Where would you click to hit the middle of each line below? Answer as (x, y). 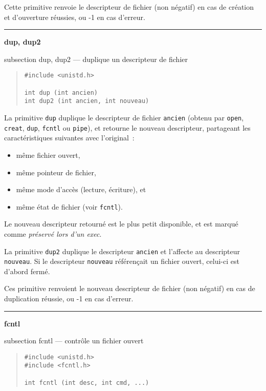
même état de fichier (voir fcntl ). (69, 206)
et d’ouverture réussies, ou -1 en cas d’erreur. (75, 17)
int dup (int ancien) (61, 92)
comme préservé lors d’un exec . (53, 233)
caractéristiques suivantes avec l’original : (69, 138)
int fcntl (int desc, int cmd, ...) (87, 383)
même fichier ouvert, (48, 155)
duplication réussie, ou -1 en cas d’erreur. (69, 299)
